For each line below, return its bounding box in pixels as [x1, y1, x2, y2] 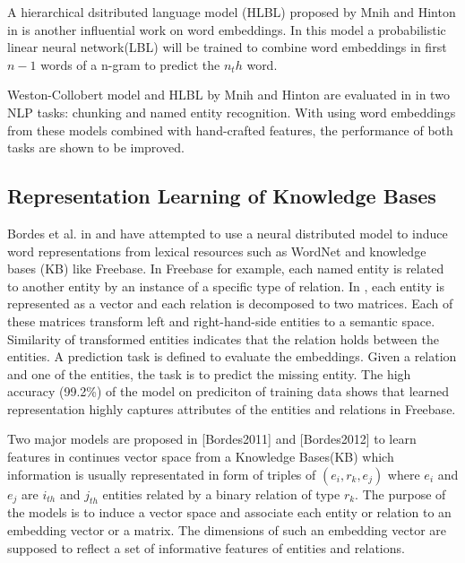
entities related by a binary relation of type [102, 484, 340, 503]
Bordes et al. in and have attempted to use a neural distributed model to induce [7, 223, 448, 242]
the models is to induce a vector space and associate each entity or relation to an [7, 503, 452, 522]
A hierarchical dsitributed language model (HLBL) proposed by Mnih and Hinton [7, 3, 456, 21]
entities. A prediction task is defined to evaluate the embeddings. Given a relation [7, 347, 457, 366]
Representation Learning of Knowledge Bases [7, 182, 436, 210]
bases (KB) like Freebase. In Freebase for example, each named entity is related [7, 259, 444, 278]
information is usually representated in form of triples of [7, 464, 316, 483]
